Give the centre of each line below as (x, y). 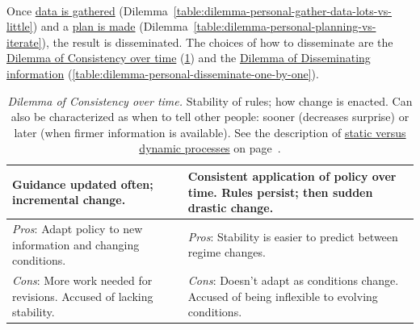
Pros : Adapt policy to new (78, 228)
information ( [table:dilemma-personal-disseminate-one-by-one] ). (163, 73)
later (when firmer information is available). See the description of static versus (210, 132)
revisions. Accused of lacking (83, 296)
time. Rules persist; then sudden (280, 192)
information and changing (76, 244)
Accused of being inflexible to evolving (283, 296)
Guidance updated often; (83, 184)
